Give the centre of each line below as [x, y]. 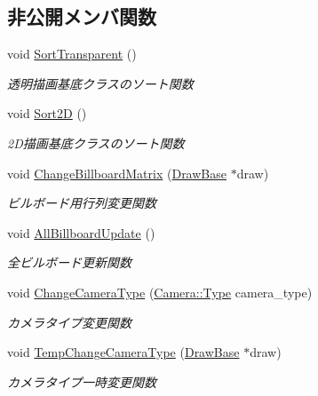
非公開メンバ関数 [82, 16]
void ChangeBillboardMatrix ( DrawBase [117, 173]
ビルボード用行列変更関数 [82, 203]
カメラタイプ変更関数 [69, 322]
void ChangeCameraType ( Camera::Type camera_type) [160, 292]
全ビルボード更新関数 [69, 262]
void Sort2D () [47, 113]
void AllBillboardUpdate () [81, 232]
